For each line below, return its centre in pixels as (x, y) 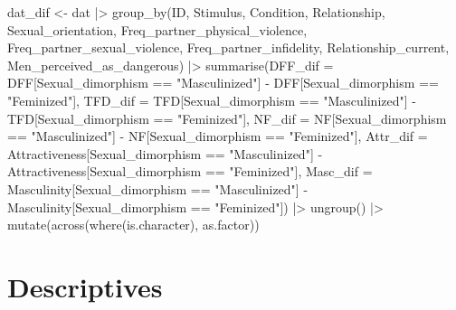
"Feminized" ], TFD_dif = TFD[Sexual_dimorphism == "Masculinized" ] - (212, 100)
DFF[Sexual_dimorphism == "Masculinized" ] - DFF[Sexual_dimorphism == (223, 83)
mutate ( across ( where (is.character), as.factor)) (133, 225)
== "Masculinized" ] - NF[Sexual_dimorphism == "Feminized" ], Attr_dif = (218, 136)
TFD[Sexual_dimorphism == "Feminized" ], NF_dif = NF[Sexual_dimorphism (227, 118)
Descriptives (85, 286)
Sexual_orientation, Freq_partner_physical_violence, (157, 29)
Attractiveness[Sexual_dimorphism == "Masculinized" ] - (165, 153)
